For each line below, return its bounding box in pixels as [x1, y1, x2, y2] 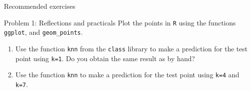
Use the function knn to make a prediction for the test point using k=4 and [15, 69, 240, 80]
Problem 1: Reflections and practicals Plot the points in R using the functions [4, 17, 236, 27]
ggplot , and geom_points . [4, 27, 83, 37]
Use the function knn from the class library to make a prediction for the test [15, 43, 248, 53]
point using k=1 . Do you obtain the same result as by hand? [15, 53, 195, 63]
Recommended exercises [4, 1, 76, 11]
